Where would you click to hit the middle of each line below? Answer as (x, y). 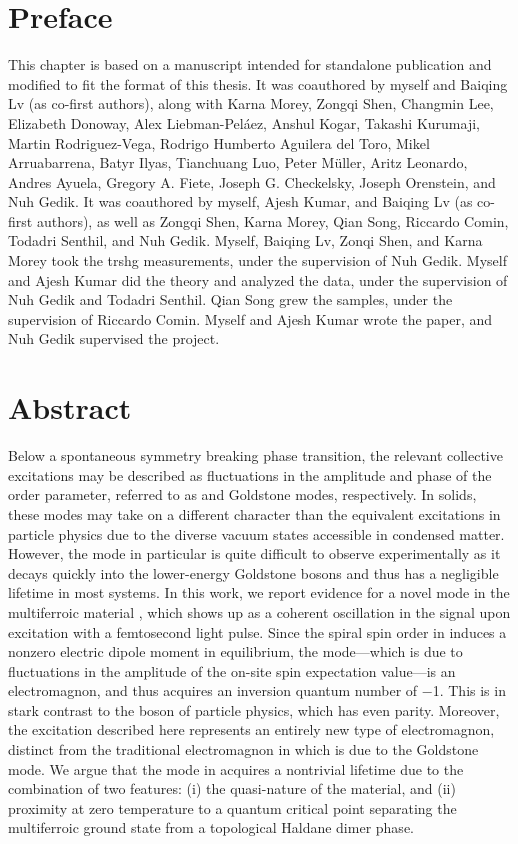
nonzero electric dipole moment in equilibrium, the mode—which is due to (235, 651)
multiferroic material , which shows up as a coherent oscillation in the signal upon (259, 611)
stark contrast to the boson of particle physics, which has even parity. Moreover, (254, 709)
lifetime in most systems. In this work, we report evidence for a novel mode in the (259, 592)
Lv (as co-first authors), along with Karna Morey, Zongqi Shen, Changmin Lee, (251, 103)
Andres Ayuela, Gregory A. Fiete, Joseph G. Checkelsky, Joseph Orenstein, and (252, 181)
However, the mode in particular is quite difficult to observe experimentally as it (254, 553)
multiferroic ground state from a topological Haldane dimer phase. (211, 827)
